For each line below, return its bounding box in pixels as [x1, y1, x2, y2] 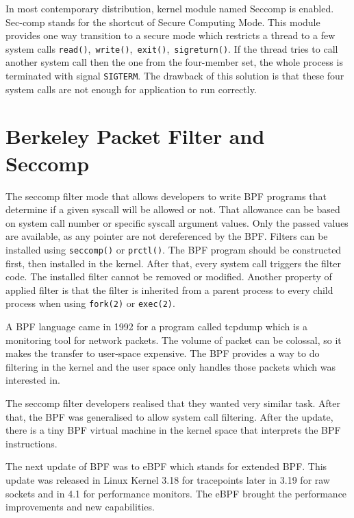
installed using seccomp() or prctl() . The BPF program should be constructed [5, 242, 342, 256]
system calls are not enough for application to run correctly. [5, 82, 257, 96]
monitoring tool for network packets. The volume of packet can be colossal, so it [5, 332, 342, 347]
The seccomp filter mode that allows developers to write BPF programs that [5, 188, 327, 203]
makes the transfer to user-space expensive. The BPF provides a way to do [5, 346, 320, 360]
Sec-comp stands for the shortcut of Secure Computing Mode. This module [5, 14, 320, 29]
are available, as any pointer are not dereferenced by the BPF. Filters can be [5, 229, 328, 243]
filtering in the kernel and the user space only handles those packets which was [5, 359, 336, 373]
